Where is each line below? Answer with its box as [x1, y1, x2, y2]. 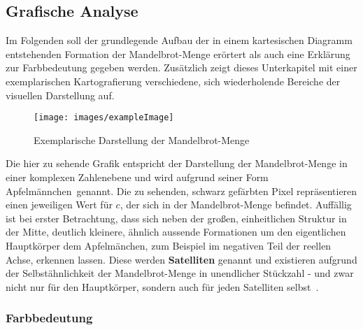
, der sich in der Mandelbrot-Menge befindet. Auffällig [120, 197, 352, 212]
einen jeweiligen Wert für [6, 197, 113, 212]
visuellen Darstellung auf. [6, 87, 115, 102]
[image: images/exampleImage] [34, 113, 174, 123]
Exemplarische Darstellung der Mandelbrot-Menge [34, 132, 250, 147]
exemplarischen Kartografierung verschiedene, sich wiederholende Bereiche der [6, 73, 341, 88]
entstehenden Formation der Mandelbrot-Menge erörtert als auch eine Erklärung [6, 46, 350, 61]
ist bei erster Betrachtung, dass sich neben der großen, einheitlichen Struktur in [6, 210, 347, 225]
